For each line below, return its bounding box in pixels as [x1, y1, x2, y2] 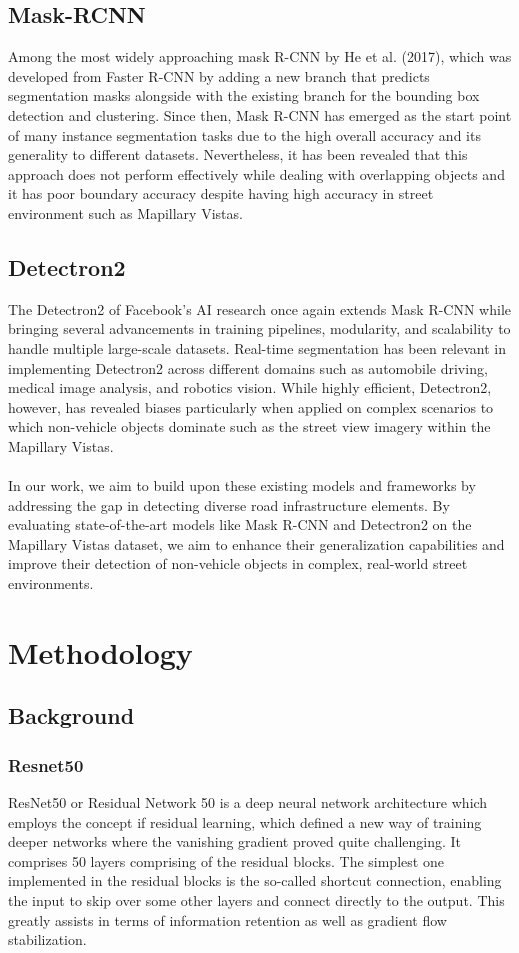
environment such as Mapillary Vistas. [8, 202, 243, 223]
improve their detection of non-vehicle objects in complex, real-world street [8, 553, 468, 574]
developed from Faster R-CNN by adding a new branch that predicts [8, 65, 430, 86]
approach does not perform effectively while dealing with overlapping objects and [8, 163, 505, 184]
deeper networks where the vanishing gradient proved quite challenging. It [8, 831, 462, 852]
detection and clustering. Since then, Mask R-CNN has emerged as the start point [8, 104, 512, 125]
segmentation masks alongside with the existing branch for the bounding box [8, 85, 480, 106]
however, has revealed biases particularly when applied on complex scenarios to [8, 396, 494, 417]
